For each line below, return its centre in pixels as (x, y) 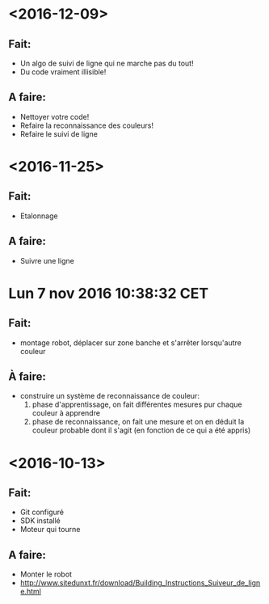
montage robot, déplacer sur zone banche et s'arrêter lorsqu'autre (131, 342)
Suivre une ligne (47, 260)
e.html (31, 592)
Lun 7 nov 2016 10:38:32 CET (108, 293)
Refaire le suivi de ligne (59, 133)
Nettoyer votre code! (55, 116)
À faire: (27, 377)
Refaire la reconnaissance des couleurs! (86, 125)
